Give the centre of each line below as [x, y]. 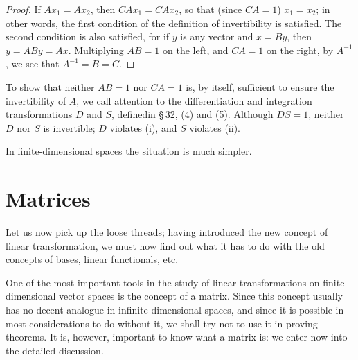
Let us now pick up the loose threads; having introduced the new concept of [167, 232]
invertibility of [36, 100]
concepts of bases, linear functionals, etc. [92, 259]
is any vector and [217, 36]
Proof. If [23, 9]
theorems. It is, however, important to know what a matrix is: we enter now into [177, 337]
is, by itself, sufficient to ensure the [260, 86]
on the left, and [195, 50]
